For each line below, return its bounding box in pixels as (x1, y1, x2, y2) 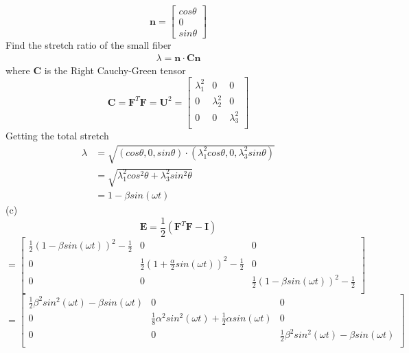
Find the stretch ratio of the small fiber (5, 38, 172, 52)
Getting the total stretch (5, 128, 109, 143)
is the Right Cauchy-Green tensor (44, 62, 186, 77)
